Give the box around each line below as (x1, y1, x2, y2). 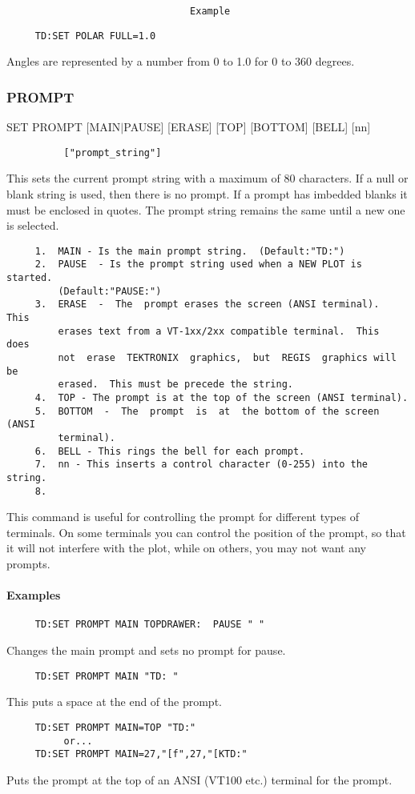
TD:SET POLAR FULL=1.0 (34, 30, 156, 42)
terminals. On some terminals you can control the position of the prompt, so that (6, 523, 406, 540)
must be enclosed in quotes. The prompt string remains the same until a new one (6, 201, 405, 218)
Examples (6, 587, 61, 604)
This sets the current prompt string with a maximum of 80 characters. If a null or (6, 170, 409, 186)
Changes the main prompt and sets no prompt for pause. (6, 642, 286, 659)
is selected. (6, 217, 59, 234)
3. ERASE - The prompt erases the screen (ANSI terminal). (34, 299, 380, 311)
